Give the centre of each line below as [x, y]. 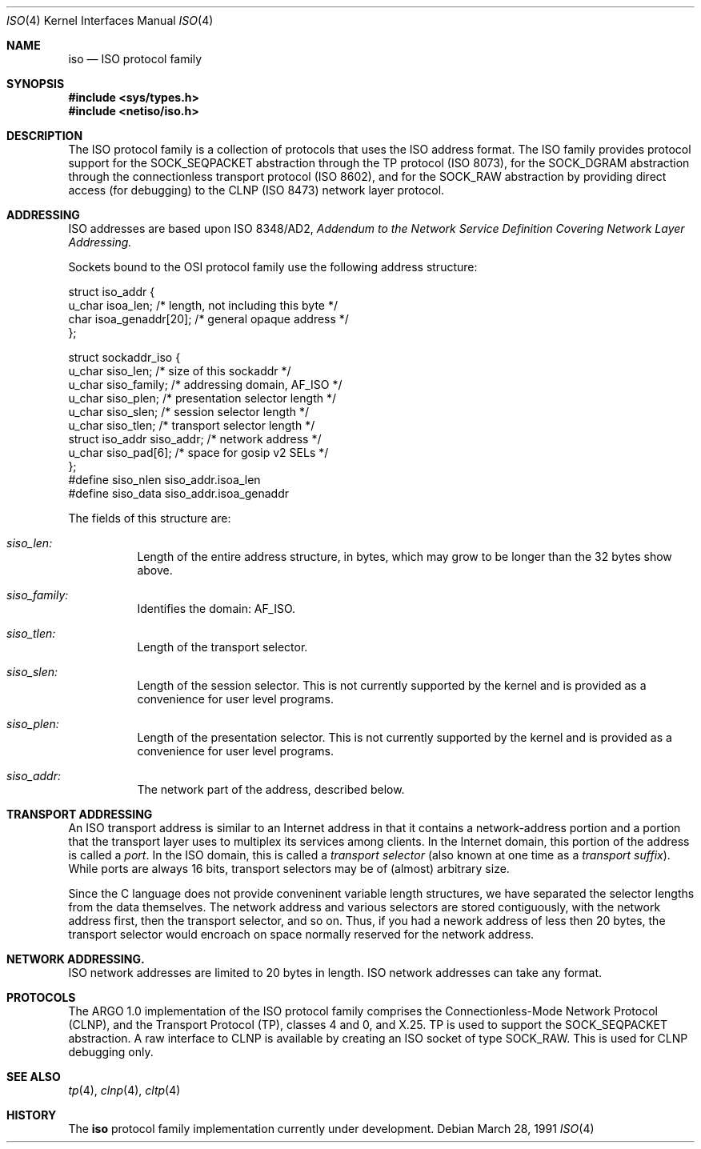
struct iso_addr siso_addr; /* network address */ [195, 439]
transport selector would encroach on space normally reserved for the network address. [301, 934]
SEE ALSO [34, 1077]
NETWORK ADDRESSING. [76, 959]
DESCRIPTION [45, 136]
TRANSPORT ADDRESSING [80, 814]
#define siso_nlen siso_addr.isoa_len [164, 480]
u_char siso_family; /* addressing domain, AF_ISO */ [205, 384]
